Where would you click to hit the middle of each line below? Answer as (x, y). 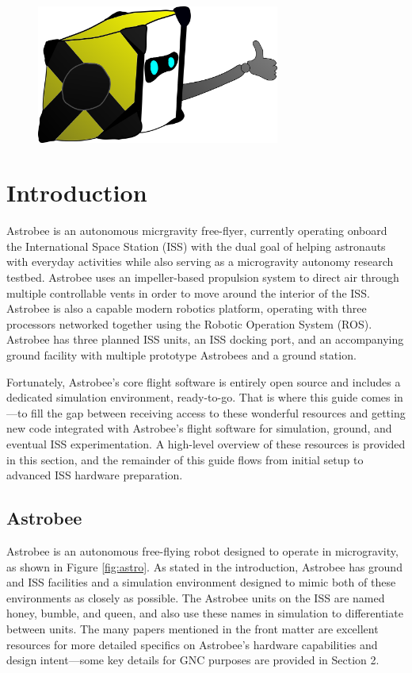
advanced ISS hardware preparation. (95, 475)
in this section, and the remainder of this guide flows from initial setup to (185, 459)
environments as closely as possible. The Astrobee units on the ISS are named (196, 597)
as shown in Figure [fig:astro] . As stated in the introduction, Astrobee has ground (204, 566)
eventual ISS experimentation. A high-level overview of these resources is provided (206, 443)
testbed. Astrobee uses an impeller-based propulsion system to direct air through (203, 277)
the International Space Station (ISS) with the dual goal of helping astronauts (196, 246)
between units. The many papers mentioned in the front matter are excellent (193, 628)
